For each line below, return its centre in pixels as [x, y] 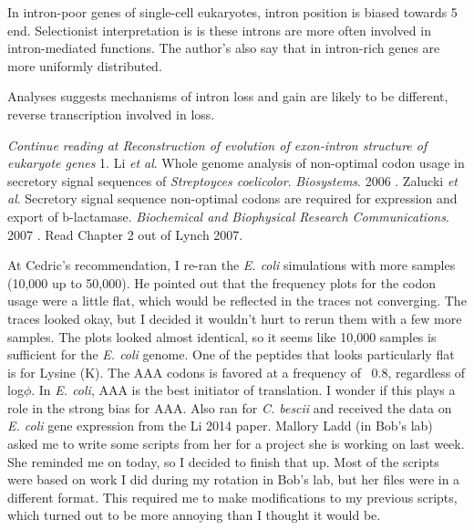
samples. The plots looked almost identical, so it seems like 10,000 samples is [222, 336]
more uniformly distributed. [85, 65]
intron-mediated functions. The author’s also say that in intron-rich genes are [224, 48]
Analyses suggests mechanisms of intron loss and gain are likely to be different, [228, 96]
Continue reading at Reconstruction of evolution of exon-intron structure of [217, 145]
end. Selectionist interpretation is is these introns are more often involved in [219, 30]
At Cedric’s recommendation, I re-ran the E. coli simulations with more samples [232, 265]
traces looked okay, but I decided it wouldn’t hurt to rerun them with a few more [235, 318]
